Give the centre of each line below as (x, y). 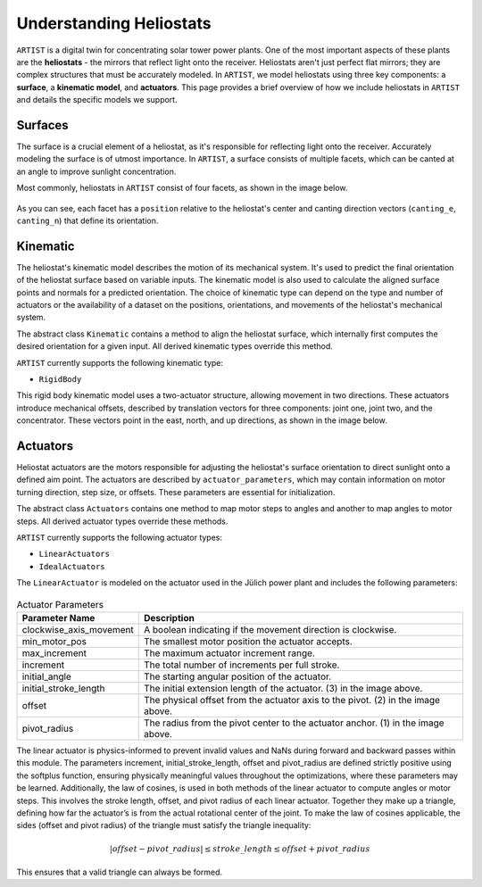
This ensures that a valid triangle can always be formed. (120, 872)
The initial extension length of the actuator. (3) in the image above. (283, 688)
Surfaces (42, 125)
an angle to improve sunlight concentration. (96, 171)
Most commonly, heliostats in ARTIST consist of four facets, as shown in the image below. (182, 188)
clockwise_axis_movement (78, 629)
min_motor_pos (54, 641)
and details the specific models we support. (97, 100)
